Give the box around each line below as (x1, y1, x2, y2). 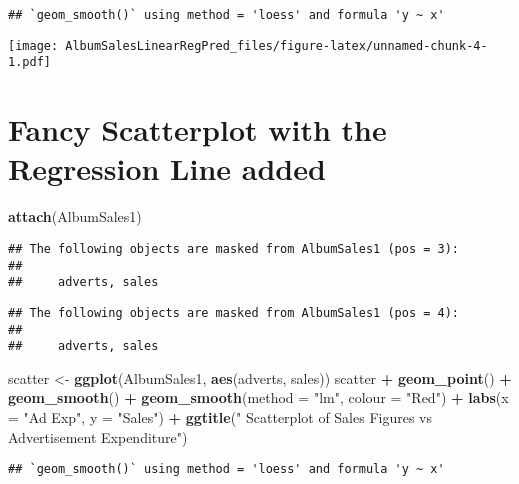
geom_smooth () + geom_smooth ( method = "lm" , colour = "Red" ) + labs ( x (8, 387, 509, 408)
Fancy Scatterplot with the (8, 109, 387, 150)
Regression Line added (8, 148, 326, 189)
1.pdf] (8, 55, 51, 70)
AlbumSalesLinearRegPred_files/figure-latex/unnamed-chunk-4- (65, 38, 488, 53)
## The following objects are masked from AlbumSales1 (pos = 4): (8, 305, 460, 320)
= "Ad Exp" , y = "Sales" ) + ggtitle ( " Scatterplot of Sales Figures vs (8, 407, 433, 427)
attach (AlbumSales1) (8, 206, 142, 227)
